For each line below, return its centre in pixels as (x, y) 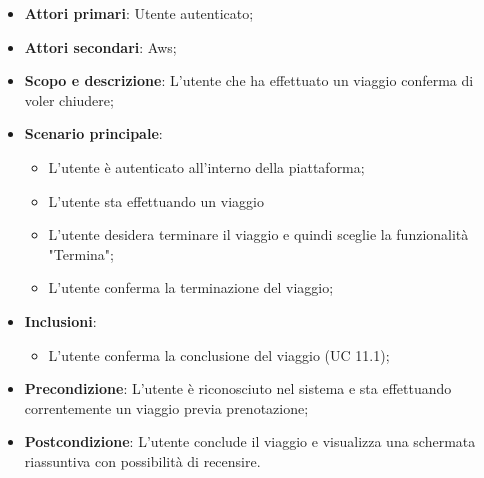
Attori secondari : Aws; (100, 46)
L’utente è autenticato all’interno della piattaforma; (206, 166)
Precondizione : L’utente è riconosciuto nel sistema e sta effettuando (238, 388)
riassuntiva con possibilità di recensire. (142, 460)
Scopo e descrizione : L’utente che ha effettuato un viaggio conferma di (249, 80)
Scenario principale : (93, 133)
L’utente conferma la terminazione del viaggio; (191, 287)
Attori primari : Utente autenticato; (139, 13)
